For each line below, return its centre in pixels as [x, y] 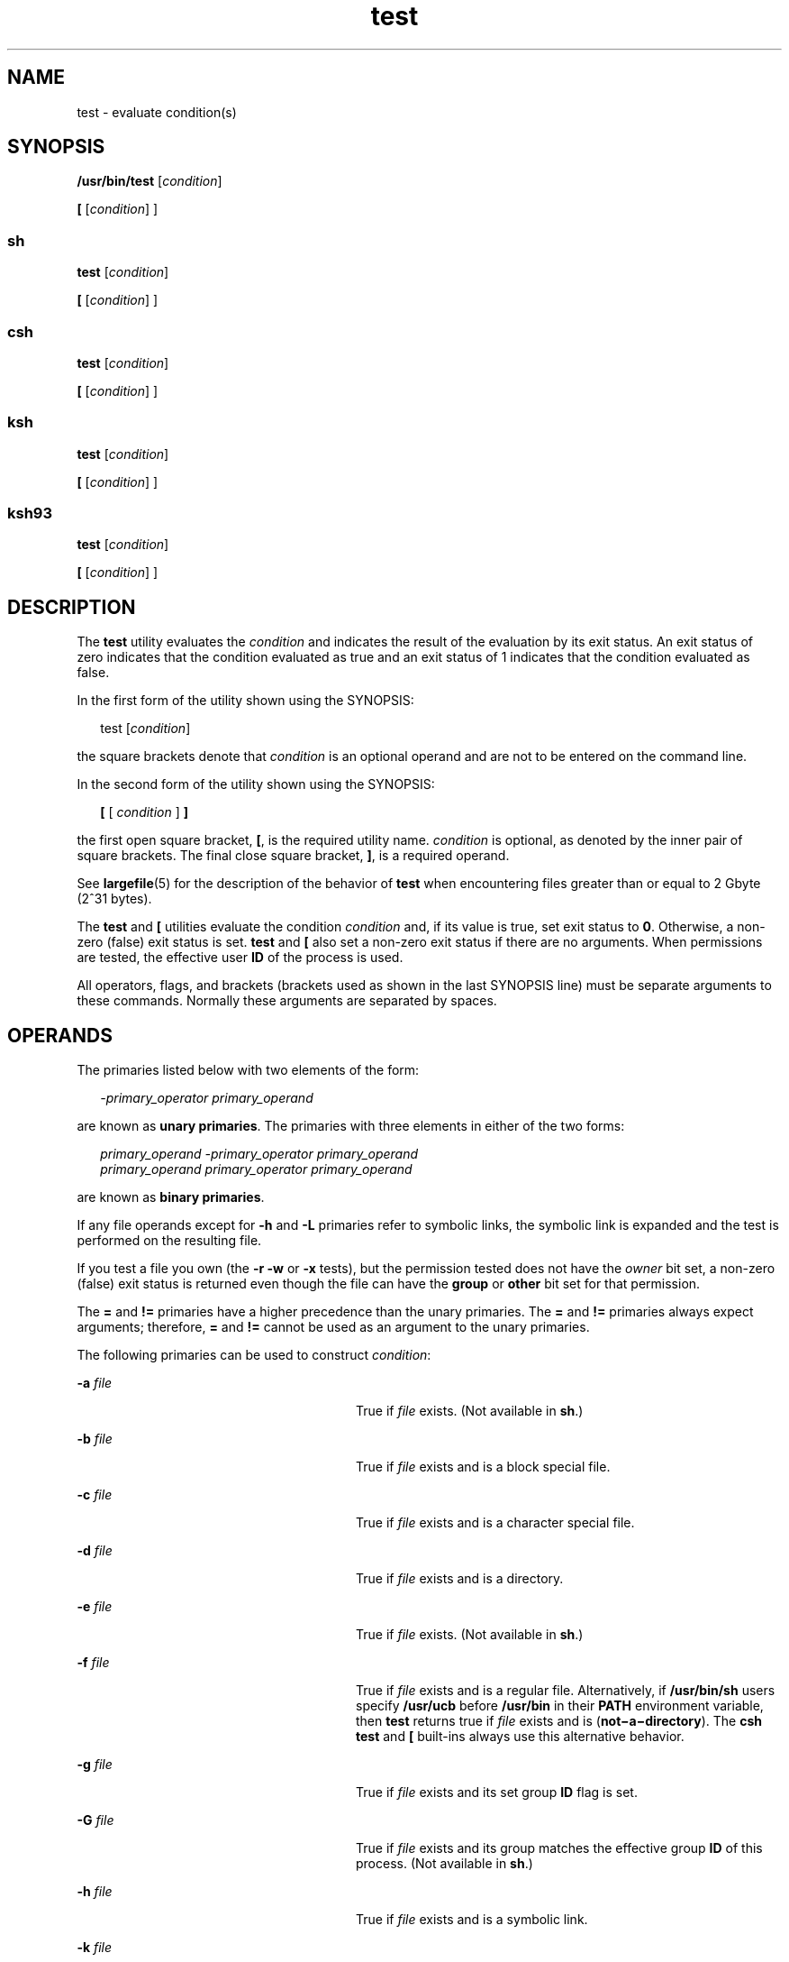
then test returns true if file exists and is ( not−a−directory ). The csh [559, 1721]
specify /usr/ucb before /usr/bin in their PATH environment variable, [560, 1706]
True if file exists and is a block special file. [483, 1467]
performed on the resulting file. [169, 1241]
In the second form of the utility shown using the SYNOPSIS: [256, 784]
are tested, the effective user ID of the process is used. [240, 958]
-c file [95, 1495]
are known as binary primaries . [171, 1197]
